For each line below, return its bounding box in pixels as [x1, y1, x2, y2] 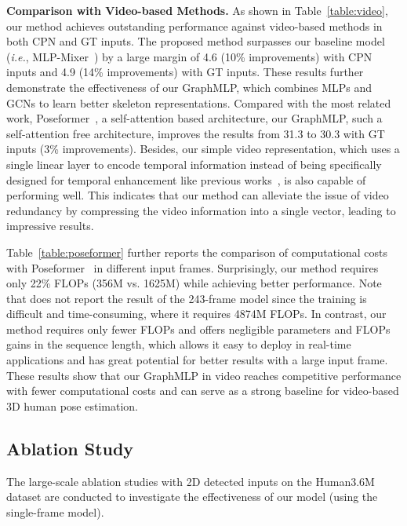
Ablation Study [6, 436, 134, 460]
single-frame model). [6, 503, 104, 520]
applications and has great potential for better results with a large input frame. [6, 352, 388, 368]
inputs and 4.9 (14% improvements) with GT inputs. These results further [6, 64, 364, 80]
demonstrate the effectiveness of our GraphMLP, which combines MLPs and [6, 79, 372, 95]
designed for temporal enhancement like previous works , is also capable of [6, 171, 366, 188]
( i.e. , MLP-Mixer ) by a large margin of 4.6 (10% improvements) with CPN [6, 48, 372, 64]
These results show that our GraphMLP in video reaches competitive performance [6, 367, 402, 383]
